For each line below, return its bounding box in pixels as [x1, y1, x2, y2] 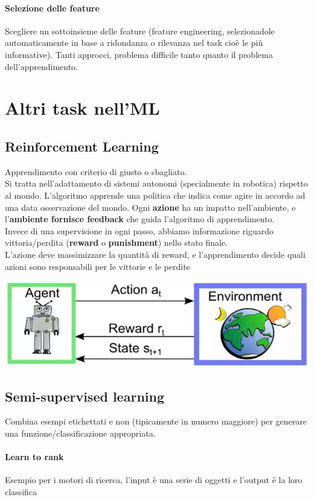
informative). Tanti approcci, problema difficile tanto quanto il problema [5, 48, 273, 60]
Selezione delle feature [5, 1, 100, 14]
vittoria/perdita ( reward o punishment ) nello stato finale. [5, 236, 228, 249]
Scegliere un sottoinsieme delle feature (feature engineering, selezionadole [5, 24, 275, 37]
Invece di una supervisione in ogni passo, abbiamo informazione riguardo [5, 224, 274, 237]
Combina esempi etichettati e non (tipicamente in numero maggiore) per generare [5, 415, 307, 428]
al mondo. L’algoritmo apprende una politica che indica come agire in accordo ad [5, 188, 306, 201]
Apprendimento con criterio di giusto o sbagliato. [5, 165, 187, 178]
